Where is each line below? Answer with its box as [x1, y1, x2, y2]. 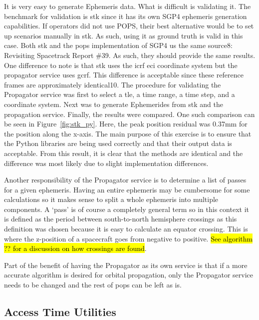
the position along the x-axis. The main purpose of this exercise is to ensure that [4, 128, 252, 138]
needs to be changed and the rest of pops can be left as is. [4, 279, 182, 290]
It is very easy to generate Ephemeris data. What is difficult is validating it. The [4, 1, 251, 11]
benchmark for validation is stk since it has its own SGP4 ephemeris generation [4, 10, 247, 21]
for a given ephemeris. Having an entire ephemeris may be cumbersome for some [4, 184, 250, 194]
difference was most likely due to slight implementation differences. [4, 157, 209, 168]
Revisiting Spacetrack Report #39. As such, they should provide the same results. [4, 49, 256, 60]
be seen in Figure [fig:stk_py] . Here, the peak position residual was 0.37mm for [4, 118, 248, 129]
